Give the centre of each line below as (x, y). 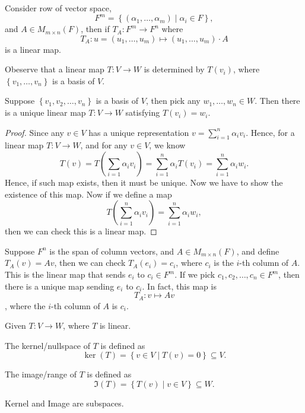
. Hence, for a (270, 132)
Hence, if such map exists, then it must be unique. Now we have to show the (144, 182)
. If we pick (195, 274)
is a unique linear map (45, 112)
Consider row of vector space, (58, 8)
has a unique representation (139, 132)
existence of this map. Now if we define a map (88, 194)
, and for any (104, 145)
